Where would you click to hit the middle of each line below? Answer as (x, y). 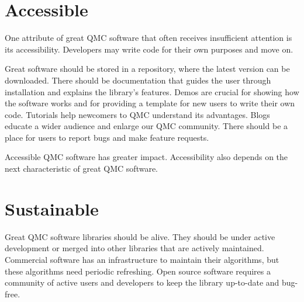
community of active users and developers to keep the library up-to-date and (142, 282)
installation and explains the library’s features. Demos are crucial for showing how (152, 91)
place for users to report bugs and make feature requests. (107, 137)
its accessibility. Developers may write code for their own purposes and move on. (149, 49)
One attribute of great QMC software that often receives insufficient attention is (148, 38)
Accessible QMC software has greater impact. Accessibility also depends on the (146, 157)
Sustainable (52, 208)
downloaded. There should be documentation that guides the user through (138, 80)
